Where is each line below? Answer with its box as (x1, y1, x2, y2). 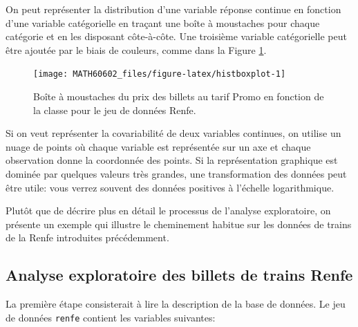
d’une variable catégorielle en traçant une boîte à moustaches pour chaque (6, 15, 320, 30)
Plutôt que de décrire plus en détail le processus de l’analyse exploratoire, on (6, 203, 331, 218)
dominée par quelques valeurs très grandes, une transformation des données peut (6, 167, 347, 180)
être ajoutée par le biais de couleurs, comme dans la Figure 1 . (6, 42, 267, 57)
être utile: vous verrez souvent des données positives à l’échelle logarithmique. (6, 180, 335, 194)
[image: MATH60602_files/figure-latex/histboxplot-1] (33, 69, 286, 80)
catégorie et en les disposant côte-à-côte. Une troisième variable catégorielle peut (6, 29, 347, 44)
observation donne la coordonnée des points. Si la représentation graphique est (6, 153, 338, 167)
